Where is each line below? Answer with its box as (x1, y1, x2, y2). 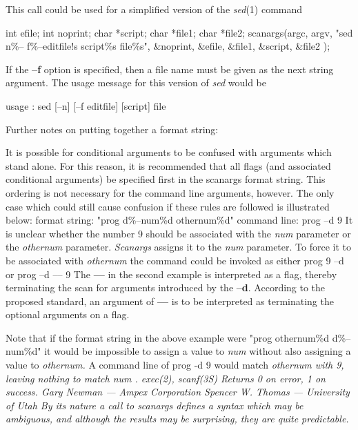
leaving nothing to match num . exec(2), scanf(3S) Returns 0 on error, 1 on (6, 371, 326, 385)
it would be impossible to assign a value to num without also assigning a (44, 344, 351, 358)
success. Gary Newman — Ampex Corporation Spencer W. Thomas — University (6, 384, 350, 399)
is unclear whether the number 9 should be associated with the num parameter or (6, 226, 351, 240)
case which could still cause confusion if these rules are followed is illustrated (6, 199, 330, 213)
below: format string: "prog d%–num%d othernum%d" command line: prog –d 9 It (6, 213, 353, 227)
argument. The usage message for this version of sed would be (6, 75, 267, 90)
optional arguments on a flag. (6, 307, 130, 322)
